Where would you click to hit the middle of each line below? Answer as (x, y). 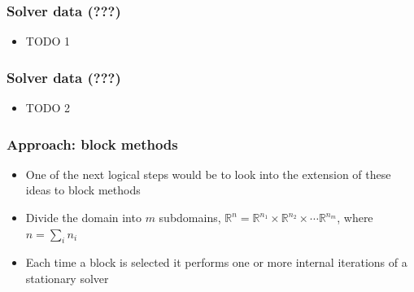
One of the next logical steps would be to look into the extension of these (208, 174)
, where (355, 218)
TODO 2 (48, 108)
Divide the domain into (83, 218)
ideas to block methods (83, 190)
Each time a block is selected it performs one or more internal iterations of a (216, 262)
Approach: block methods (92, 144)
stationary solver (67, 279)
